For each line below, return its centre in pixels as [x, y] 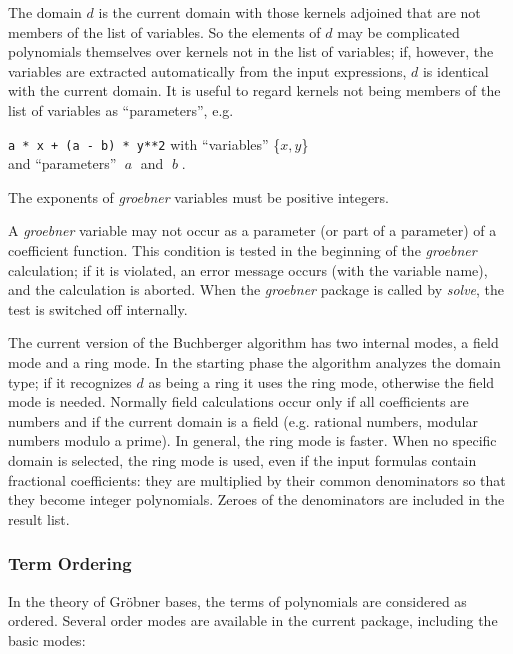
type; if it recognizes [70, 381]
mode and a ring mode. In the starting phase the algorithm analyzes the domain [254, 361]
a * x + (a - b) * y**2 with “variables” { [144, 143]
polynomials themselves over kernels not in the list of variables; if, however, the [251, 51]
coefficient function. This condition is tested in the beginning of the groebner [242, 250]
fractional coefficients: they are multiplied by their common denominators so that [257, 479]
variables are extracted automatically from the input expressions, [207, 70]
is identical [455, 70]
